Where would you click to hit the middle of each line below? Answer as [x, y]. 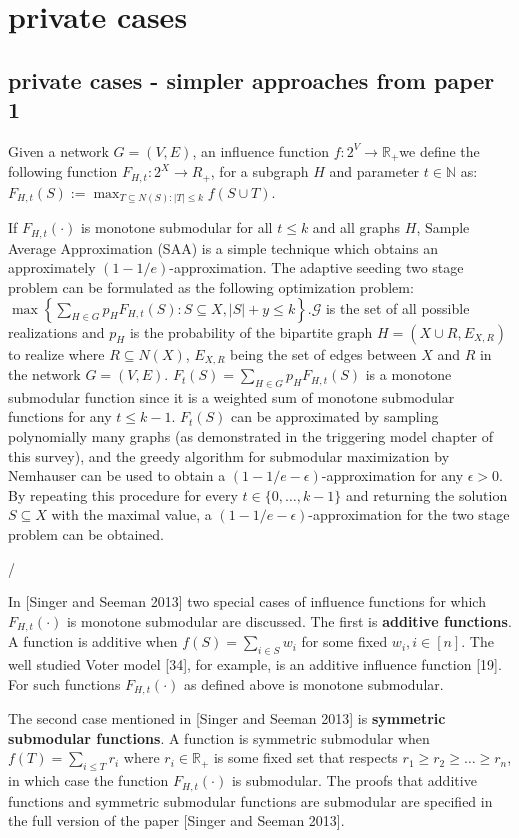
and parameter [374, 171]
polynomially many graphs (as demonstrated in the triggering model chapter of [251, 436]
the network [44, 374]
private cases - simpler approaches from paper [251, 79]
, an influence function [260, 150]
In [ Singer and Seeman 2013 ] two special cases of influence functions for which [247, 601]
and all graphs [356, 227]
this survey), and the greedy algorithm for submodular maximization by [229, 455]
